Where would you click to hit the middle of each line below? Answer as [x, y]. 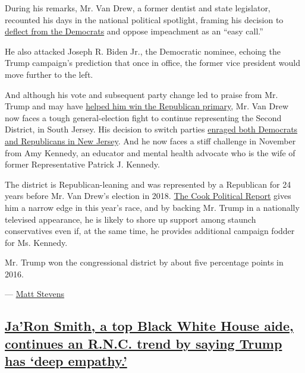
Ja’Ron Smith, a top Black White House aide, [149, 326]
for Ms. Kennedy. [36, 242]
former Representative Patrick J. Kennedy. [82, 164]
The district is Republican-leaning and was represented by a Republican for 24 [148, 184]
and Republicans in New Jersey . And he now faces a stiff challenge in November [150, 140]
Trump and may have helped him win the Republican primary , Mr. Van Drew [147, 106]
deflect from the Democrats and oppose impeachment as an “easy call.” [134, 31]
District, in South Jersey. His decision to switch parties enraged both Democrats [151, 129]
